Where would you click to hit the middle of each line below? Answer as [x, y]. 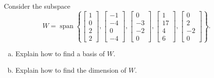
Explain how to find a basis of [60, 54]
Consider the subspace [37, 6]
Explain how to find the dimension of [71, 70]
